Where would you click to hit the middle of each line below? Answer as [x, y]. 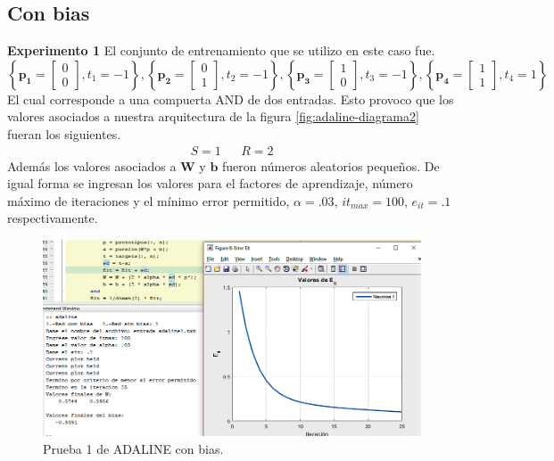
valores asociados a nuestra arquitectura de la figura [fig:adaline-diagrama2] [213, 116]
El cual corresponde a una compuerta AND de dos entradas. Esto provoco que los [231, 99]
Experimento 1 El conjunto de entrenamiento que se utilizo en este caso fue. [221, 50]
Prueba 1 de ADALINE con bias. [133, 448]
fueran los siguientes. [64, 133]
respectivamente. [53, 218]
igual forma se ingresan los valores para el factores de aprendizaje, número [210, 183]
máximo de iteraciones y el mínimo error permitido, [149, 200]
